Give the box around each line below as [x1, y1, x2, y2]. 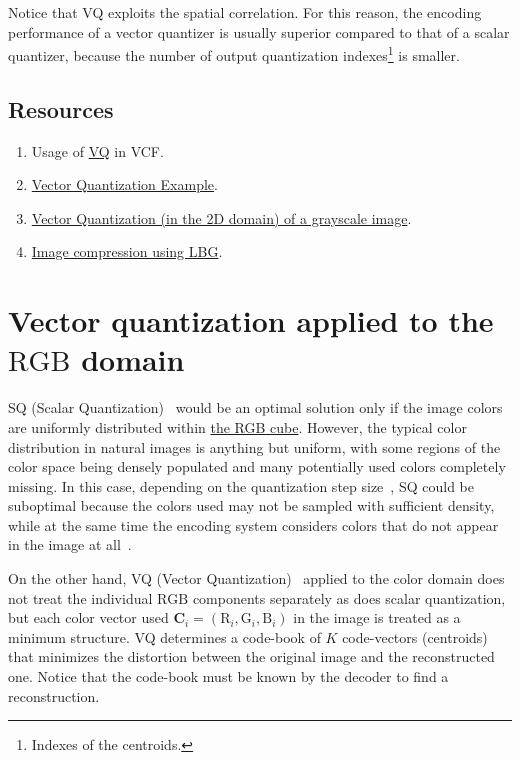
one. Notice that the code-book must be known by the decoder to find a [8, 666, 449, 687]
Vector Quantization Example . [31, 174, 218, 195]
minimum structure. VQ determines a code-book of [8, 626, 321, 647]
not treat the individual [8, 587, 153, 608]
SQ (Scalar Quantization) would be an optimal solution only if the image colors [8, 397, 503, 418]
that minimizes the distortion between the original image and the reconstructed [8, 646, 495, 667]
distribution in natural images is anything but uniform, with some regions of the [8, 436, 501, 457]
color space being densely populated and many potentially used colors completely [8, 456, 506, 477]
